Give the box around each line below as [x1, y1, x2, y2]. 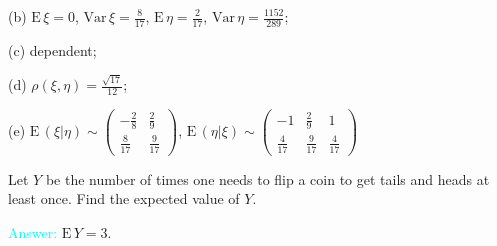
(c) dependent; [8, 39, 97, 60]
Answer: [8, 221, 58, 242]
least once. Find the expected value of [8, 188, 240, 209]
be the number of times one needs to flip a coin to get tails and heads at [45, 168, 490, 189]
